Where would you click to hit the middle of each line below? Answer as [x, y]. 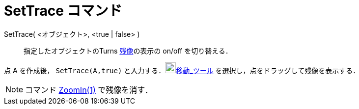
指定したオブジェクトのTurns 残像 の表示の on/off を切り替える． [128, 51]
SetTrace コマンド [63, 11]
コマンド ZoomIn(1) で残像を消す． [89, 90]
